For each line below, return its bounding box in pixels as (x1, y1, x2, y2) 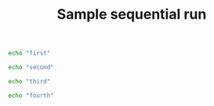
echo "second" (8, 64, 55, 72)
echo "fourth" (8, 91, 55, 99)
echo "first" (8, 49, 51, 58)
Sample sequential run (56, 5, 207, 23)
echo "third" (8, 77, 51, 85)
